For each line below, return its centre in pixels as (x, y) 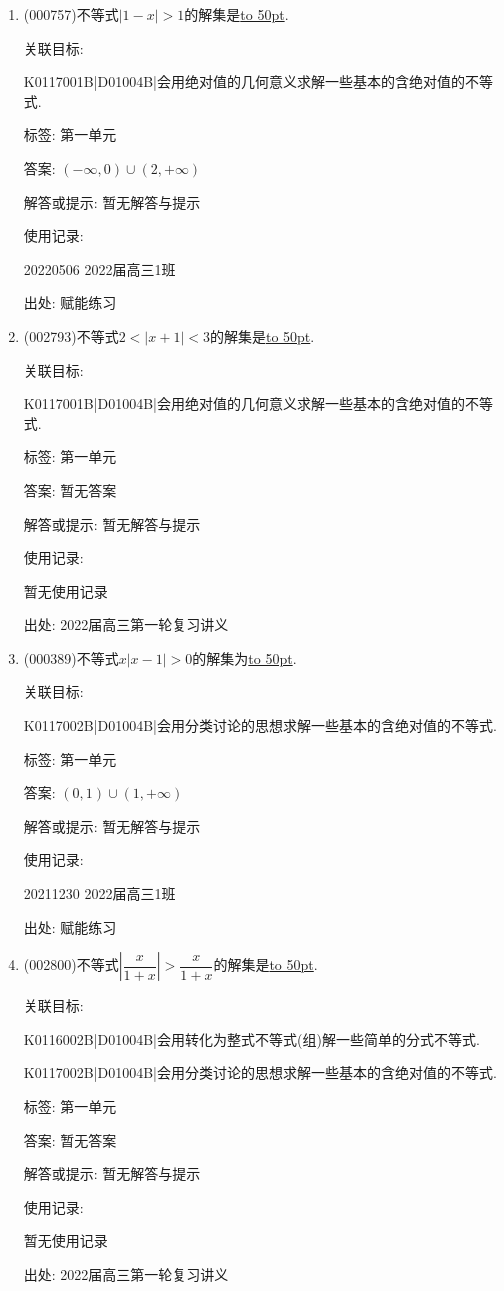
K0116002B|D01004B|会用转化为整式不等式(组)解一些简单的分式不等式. (251, 1038)
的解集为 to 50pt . (244, 657)
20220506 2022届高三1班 (99, 268)
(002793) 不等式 (71, 335)
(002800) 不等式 (71, 964)
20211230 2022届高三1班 (99, 893)
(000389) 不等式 (71, 657)
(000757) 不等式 (71, 14)
